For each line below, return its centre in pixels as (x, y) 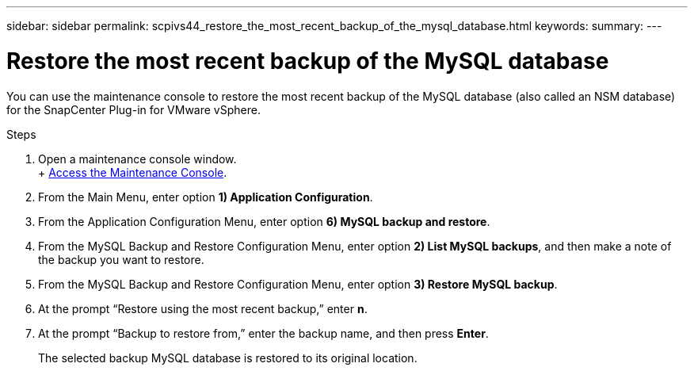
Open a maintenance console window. (137, 159)
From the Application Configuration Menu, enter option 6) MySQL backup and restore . (264, 221)
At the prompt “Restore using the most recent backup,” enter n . (203, 308)
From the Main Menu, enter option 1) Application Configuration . (206, 197)
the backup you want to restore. (121, 259)
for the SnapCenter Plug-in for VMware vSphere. (133, 109)
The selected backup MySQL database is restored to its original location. (228, 358)
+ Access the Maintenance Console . (133, 172)
